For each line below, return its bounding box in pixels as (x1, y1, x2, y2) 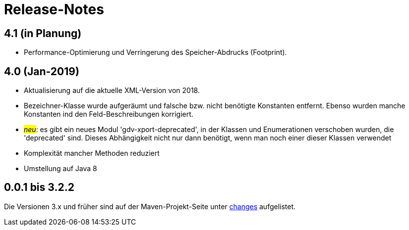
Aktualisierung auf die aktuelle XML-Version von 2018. (24, 86, 200, 95)
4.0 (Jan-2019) (4, 65, 79, 78)
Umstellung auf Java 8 (24, 164, 97, 173)
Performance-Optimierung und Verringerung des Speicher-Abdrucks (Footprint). (24, 48, 287, 57)
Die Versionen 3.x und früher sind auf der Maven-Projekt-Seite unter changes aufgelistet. (4, 202, 296, 211)
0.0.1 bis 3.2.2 (4, 181, 74, 194)
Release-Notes (4, 1, 104, 18)
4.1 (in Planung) (4, 27, 82, 40)
